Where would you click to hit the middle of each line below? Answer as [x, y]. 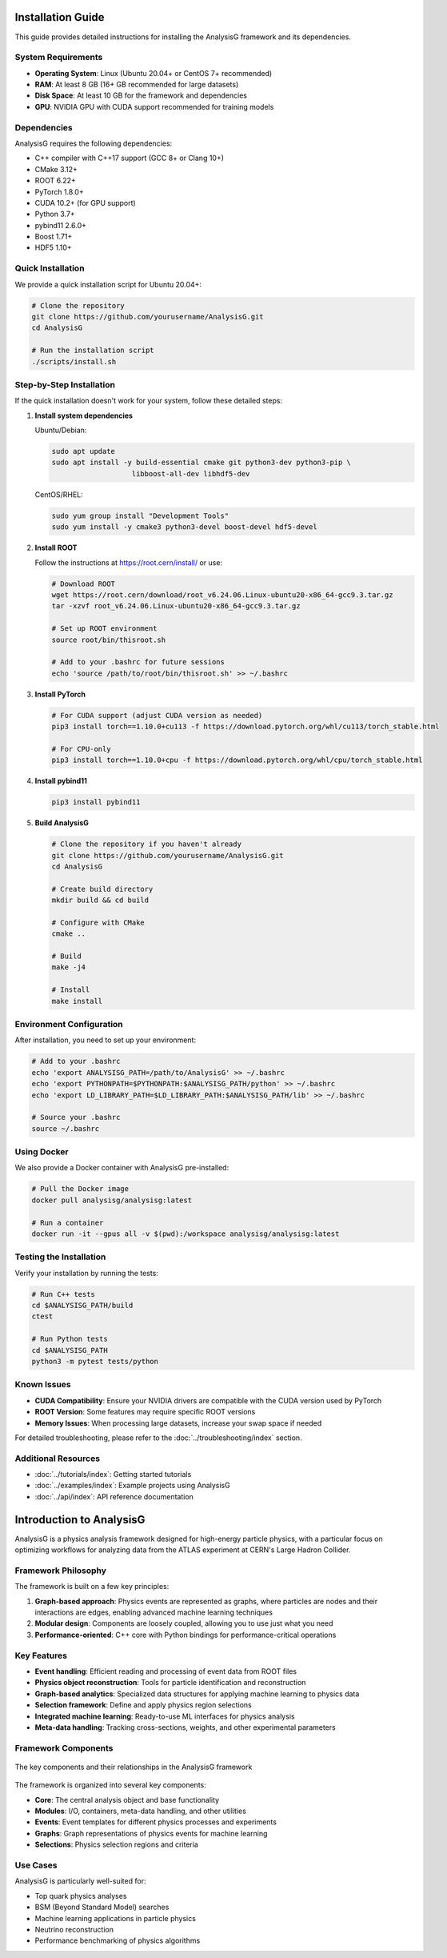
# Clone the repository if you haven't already [146, 844]
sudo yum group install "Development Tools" [140, 516]
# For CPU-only [81, 749]
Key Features [41, 1655]
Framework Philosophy [61, 1571]
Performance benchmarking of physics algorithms [118, 1940]
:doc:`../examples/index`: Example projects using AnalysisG [133, 1486]
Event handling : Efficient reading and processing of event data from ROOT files [166, 1671]
